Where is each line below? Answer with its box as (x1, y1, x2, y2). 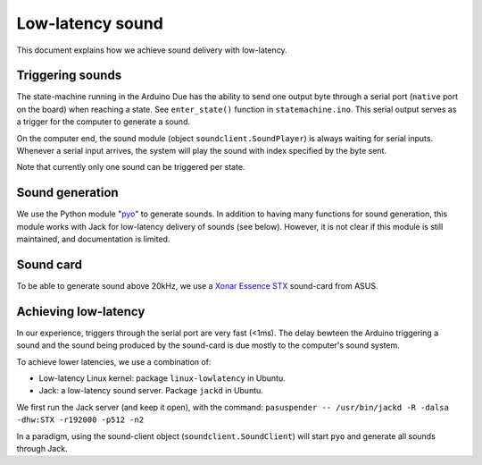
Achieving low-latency (16, 304, 145, 319)
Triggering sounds (16, 68, 122, 83)
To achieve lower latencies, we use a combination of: (16, 356, 212, 367)
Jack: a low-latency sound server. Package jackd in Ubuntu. (38, 385, 263, 396)
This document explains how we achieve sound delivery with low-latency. (16, 45, 287, 55)
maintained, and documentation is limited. (16, 233, 170, 245)
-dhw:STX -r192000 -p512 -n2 (16, 415, 145, 425)
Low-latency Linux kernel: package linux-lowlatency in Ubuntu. (38, 373, 286, 384)
